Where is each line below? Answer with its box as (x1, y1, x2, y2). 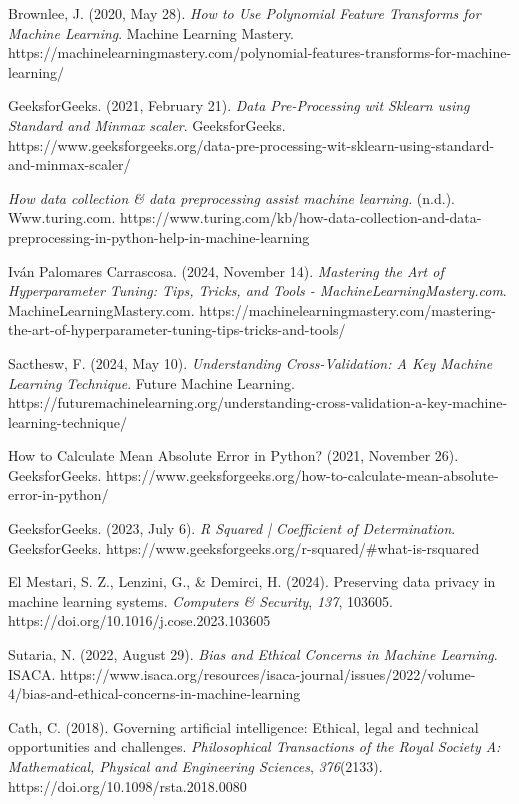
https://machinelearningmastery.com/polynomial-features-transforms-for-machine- (8, 42, 512, 63)
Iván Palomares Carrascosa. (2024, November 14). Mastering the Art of (8, 260, 444, 281)
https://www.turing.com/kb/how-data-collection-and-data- (120, 207, 482, 228)
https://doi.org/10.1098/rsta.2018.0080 (8, 775, 247, 796)
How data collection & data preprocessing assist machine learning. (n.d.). (8, 187, 456, 208)
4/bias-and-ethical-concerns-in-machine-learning (8, 683, 301, 704)
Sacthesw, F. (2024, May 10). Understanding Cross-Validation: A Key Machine (8, 352, 493, 373)
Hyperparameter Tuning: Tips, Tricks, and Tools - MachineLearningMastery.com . (8, 280, 507, 301)
